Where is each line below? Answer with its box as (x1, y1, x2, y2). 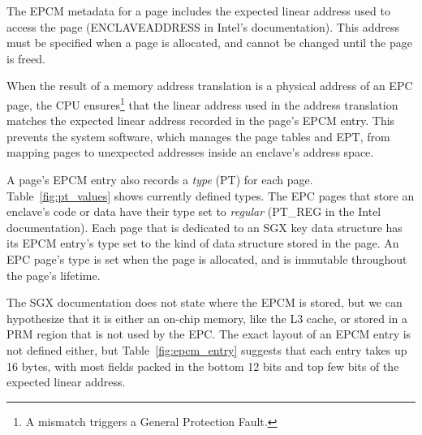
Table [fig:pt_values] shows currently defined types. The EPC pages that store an (6, 187, 415, 204)
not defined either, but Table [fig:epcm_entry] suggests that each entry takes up (6, 341, 407, 358)
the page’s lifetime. (6, 266, 101, 283)
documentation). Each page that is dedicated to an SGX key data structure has (6, 218, 403, 235)
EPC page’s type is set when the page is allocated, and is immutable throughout (6, 250, 407, 267)
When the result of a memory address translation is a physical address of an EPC (6, 77, 413, 94)
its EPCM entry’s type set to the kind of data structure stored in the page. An (6, 235, 399, 252)
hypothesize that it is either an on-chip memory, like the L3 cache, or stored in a (6, 309, 408, 326)
